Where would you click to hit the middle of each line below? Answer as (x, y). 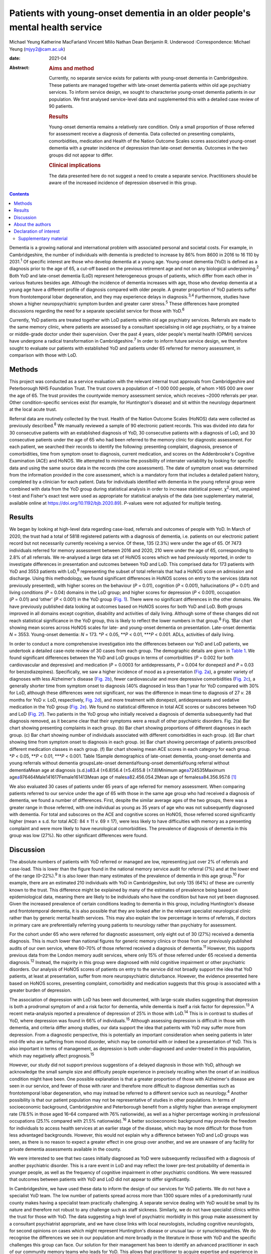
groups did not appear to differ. (81, 155)
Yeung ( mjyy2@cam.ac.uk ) (37, 49)
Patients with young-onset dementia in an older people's (130, 13)
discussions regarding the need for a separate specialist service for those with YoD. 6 (97, 310)
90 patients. (61, 106)
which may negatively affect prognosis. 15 (52, 1055)
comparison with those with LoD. (43, 355)
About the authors (32, 224)
